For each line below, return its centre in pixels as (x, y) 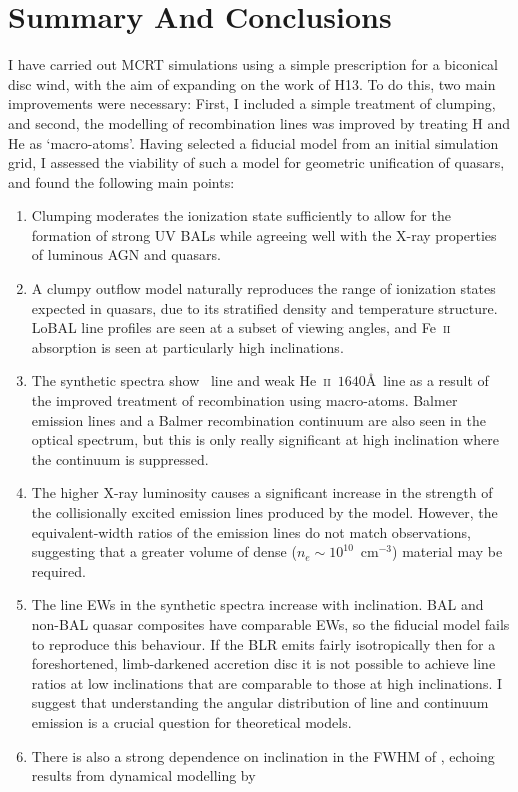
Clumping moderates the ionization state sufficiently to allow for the (241, 215)
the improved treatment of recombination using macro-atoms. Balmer (244, 400)
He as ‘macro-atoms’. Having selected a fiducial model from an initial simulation (253, 142)
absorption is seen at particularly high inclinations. (187, 346)
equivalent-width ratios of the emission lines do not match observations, (251, 531)
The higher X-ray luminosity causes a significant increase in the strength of (262, 492)
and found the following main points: (121, 181)
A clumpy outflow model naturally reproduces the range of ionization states (263, 288)
